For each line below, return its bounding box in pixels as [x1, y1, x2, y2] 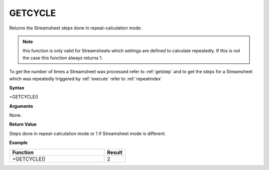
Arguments [9, 103, 33, 109]
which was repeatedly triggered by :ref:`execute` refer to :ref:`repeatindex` [9, 75, 162, 82]
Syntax [9, 85, 24, 91]
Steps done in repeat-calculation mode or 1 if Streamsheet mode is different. [9, 130, 166, 137]
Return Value [9, 121, 37, 127]
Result [107, 149, 123, 156]
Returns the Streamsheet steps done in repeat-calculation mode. [9, 25, 142, 31]
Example [9, 140, 28, 146]
